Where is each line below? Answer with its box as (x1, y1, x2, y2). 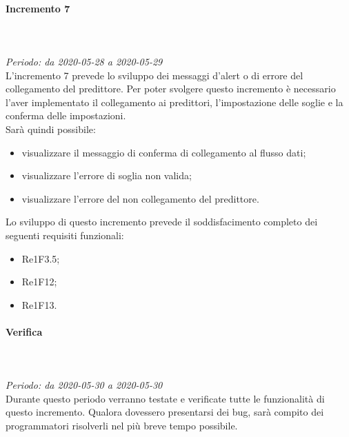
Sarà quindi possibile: (6, 121, 96, 136)
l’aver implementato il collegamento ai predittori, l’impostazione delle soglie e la (6, 94, 343, 109)
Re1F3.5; (21, 251, 60, 265)
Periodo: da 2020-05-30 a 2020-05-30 (6, 378, 163, 392)
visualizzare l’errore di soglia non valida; (21, 168, 192, 183)
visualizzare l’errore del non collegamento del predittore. (21, 191, 259, 205)
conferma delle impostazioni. (6, 108, 126, 123)
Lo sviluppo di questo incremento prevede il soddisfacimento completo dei (6, 214, 318, 229)
